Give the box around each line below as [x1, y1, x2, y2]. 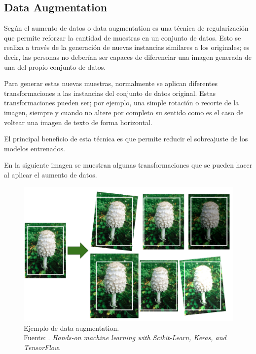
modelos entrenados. [4, 143, 65, 153]
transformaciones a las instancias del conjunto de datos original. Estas [4, 88, 216, 98]
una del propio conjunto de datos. [4, 61, 106, 72]
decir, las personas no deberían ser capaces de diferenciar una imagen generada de [4, 51, 252, 62]
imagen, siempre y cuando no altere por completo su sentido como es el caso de [4, 107, 244, 117]
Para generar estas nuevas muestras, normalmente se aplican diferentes [4, 78, 218, 88]
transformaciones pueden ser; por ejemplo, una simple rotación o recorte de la [4, 97, 239, 108]
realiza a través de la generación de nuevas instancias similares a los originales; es [4, 42, 250, 52]
